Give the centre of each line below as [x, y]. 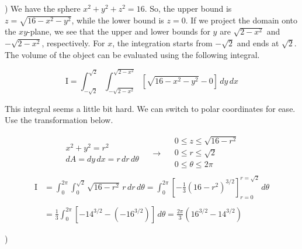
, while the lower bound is [118, 20]
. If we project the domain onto [242, 20]
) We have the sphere [43, 8]
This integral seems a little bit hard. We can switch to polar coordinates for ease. [150, 108]
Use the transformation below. [59, 120]
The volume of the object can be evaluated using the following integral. [132, 54]
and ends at [258, 42]
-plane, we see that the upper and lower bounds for [119, 31]
